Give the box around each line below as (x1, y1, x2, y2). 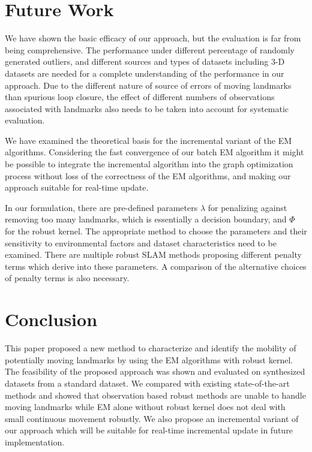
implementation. (5, 435, 65, 448)
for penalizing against (208, 201, 287, 213)
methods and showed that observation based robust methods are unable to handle (5, 388, 306, 401)
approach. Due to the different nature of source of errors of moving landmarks (5, 79, 292, 91)
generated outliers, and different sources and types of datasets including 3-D (5, 55, 285, 68)
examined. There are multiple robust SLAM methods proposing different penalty (5, 248, 302, 261)
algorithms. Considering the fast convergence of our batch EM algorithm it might (5, 146, 304, 158)
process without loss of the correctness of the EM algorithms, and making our (5, 169, 291, 182)
